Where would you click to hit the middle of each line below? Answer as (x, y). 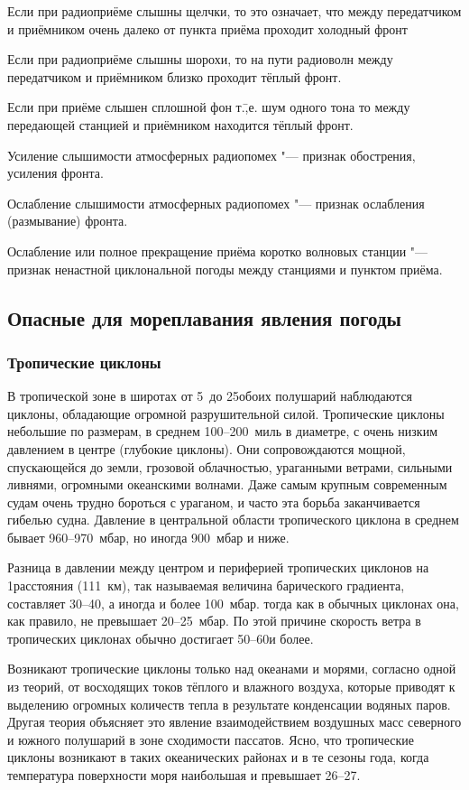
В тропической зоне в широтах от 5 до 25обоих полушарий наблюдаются (210, 396)
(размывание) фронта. (68, 221)
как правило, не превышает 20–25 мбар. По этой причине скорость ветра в (214, 621)
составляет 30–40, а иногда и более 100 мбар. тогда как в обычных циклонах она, (233, 603)
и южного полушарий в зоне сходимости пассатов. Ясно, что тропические (211, 739)
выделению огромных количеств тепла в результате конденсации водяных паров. (229, 704)
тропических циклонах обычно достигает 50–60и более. (161, 638)
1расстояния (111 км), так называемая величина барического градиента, (206, 586)
